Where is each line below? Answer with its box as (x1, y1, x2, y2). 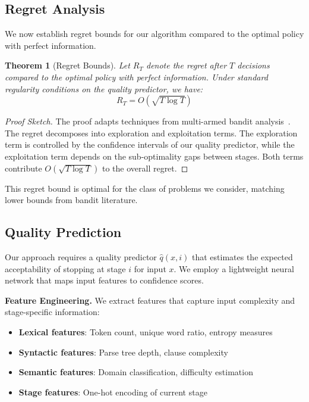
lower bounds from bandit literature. (5, 194, 138, 206)
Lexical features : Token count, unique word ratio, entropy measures (18, 325, 273, 338)
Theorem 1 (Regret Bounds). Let (5, 59, 130, 71)
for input (134, 262, 166, 275)
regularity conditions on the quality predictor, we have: (5, 82, 203, 95)
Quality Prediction (5, 223, 122, 241)
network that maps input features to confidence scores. (5, 274, 204, 286)
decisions (237, 59, 270, 71)
